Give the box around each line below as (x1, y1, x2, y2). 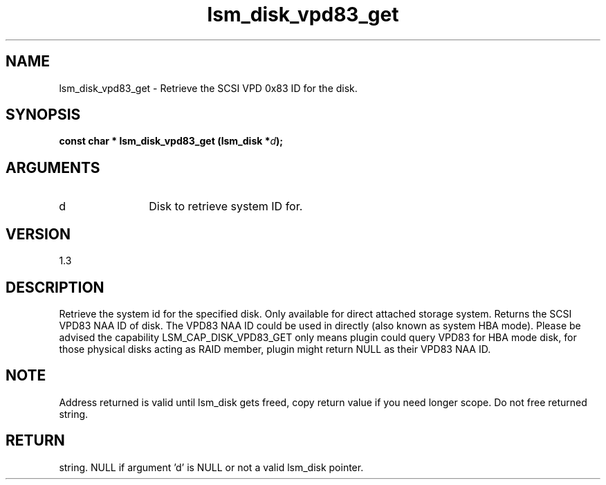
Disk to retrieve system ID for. (149, 199, 303, 214)
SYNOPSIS (6, 106, 81, 124)
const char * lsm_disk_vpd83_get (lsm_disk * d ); (59, 135, 284, 147)
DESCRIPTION (6, 278, 104, 296)
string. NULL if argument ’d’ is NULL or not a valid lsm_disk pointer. (59, 461, 364, 473)
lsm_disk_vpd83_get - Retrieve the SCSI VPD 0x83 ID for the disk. (59, 82, 358, 94)
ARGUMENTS (6, 158, 100, 176)
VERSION (6, 225, 71, 243)
